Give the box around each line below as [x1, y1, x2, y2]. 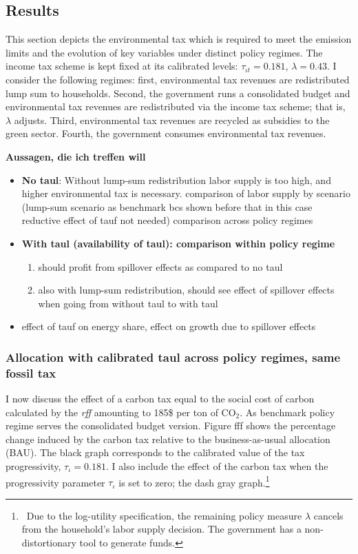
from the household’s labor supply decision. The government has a [21, 522, 302, 536]
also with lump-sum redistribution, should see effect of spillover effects [38, 283, 335, 297]
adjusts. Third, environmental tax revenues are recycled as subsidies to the [14, 112, 330, 127]
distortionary [21, 535, 76, 550]
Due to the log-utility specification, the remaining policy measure [26, 508, 302, 522]
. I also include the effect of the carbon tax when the [105, 459, 328, 473]
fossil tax [6, 364, 56, 381]
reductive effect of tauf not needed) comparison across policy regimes [21, 213, 313, 227]
